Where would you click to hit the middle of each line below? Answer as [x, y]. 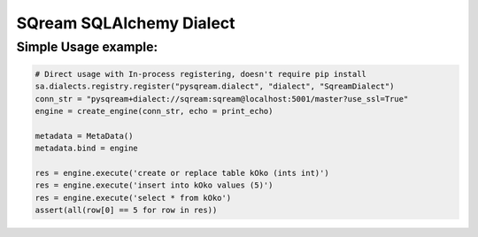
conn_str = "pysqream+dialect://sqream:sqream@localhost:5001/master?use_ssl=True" [222, 99]
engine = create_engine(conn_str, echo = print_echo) [154, 111]
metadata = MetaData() [84, 136]
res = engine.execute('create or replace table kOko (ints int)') [182, 173]
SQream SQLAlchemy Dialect [126, 23]
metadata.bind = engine [87, 149]
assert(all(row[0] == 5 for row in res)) [126, 210]
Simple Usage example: [87, 47]
